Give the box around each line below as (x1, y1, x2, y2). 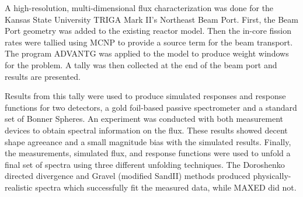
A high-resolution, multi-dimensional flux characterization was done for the (5, 2, 274, 13)
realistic (5, 181, 33, 193)
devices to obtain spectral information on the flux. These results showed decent (5, 124, 288, 136)
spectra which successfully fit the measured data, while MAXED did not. (35, 181, 297, 193)
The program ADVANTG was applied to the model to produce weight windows (5, 47, 289, 59)
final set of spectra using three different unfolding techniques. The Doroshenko (5, 158, 285, 170)
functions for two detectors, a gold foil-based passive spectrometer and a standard (5, 101, 297, 113)
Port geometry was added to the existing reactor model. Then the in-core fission (5, 24, 292, 37)
